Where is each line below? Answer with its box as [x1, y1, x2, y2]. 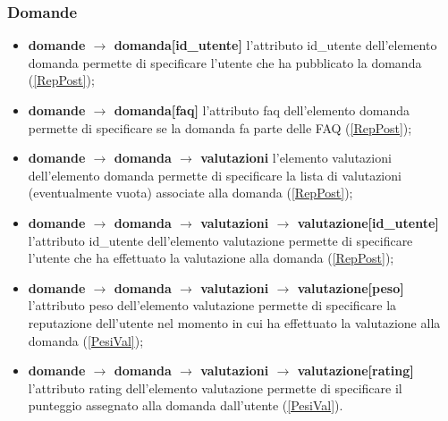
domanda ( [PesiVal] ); [28, 331, 144, 349]
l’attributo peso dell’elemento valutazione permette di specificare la [28, 296, 397, 315]
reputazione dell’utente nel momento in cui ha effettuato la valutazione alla [28, 313, 441, 332]
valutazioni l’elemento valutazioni [200, 148, 392, 167]
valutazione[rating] [297, 361, 414, 380]
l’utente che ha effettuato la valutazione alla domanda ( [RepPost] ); [28, 248, 394, 267]
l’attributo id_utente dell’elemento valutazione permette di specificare [28, 231, 413, 249]
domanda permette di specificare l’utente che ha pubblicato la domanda [28, 53, 422, 72]
